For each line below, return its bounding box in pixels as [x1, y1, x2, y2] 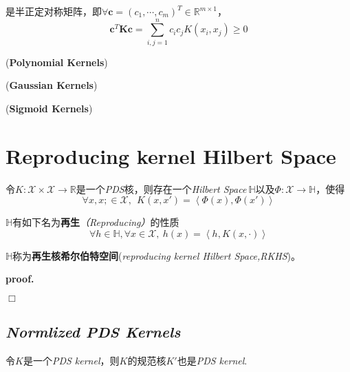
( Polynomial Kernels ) [6, 54, 108, 69]
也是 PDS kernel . [177, 353, 248, 368]
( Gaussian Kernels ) [6, 78, 98, 92]
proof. [6, 271, 34, 286]
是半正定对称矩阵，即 [6, 4, 102, 18]
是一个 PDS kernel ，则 [23, 353, 120, 368]
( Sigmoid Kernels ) [6, 101, 93, 115]
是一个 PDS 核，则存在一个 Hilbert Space [76, 181, 247, 196]
